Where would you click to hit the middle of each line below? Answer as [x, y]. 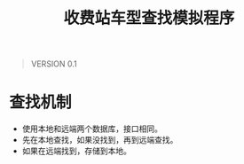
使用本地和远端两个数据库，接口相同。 [92, 129]
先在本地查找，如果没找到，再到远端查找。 [100, 140]
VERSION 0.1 [54, 64]
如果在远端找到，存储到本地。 [76, 151]
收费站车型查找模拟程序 [149, 18]
